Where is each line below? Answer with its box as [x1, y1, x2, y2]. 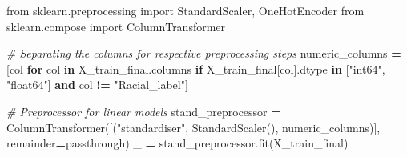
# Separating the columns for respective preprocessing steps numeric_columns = [6, 45, 401, 62]
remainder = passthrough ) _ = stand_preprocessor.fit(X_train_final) [6, 135, 349, 151]
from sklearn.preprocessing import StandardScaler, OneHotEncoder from [6, 2, 365, 18]
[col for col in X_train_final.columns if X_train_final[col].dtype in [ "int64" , [6, 60, 385, 77]
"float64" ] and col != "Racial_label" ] [6, 76, 188, 93]
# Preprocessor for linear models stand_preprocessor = [6, 103, 281, 119]
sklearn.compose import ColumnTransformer [6, 18, 226, 34]
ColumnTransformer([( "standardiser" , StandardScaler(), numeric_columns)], [6, 119, 381, 135]
